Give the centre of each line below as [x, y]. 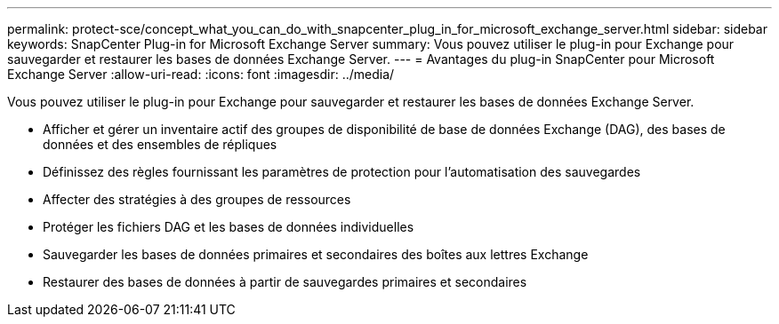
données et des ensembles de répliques [160, 144]
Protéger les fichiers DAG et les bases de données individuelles [229, 227]
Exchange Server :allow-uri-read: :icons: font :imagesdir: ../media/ [201, 74]
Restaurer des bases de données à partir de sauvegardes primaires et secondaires [285, 282]
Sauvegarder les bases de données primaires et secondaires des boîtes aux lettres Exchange [316, 254]
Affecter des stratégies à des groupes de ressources [197, 199]
